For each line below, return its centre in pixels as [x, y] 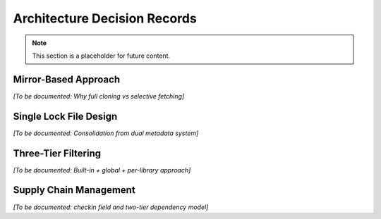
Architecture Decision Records [105, 18]
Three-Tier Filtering [57, 153]
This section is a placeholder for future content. [101, 56]
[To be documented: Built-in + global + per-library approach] [102, 170]
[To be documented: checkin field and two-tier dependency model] [111, 207]
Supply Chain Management [74, 190]
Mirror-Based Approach [66, 79]
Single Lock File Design [65, 116]
